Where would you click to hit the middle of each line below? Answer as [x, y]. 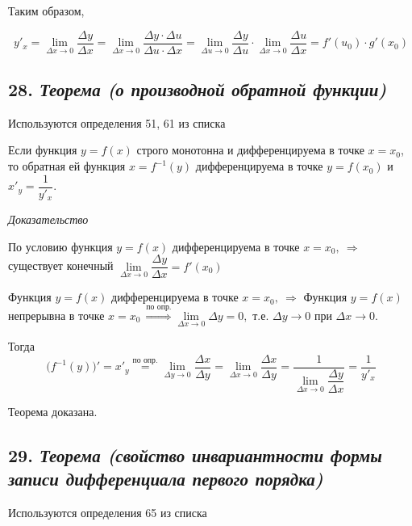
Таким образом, [46, 11]
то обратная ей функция [67, 166]
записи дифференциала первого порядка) [166, 478]
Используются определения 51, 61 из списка [117, 122]
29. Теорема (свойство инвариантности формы [195, 454]
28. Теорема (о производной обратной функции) [198, 89]
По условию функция [60, 246]
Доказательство [48, 219]
